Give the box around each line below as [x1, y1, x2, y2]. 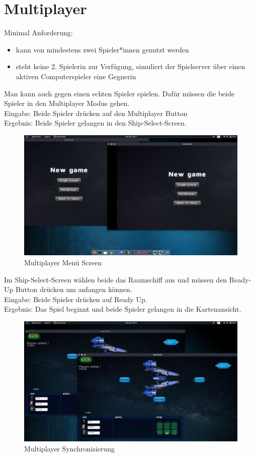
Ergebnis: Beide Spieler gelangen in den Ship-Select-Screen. [4, 118, 187, 128]
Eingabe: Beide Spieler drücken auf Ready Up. [4, 294, 147, 304]
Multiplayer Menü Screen [24, 257, 102, 267]
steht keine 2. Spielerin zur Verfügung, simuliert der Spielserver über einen [16, 61, 245, 72]
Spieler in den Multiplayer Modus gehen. [4, 98, 130, 108]
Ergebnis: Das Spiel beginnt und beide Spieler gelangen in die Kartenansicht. [4, 304, 241, 314]
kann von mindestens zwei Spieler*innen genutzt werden [16, 44, 189, 54]
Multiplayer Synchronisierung [24, 443, 115, 454]
